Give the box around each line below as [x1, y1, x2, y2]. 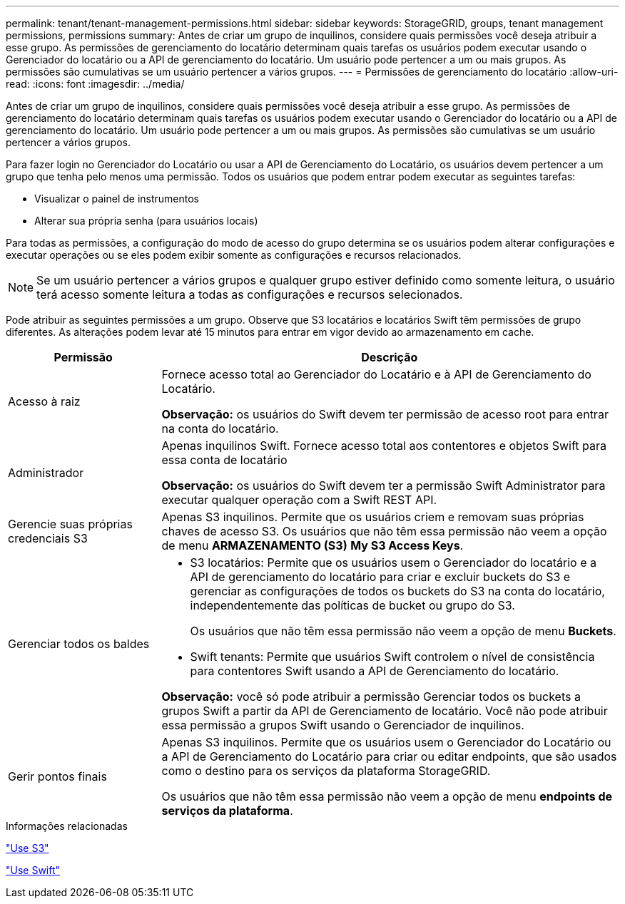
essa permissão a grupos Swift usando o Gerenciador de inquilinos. [161, 718, 524, 732]
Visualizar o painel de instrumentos [34, 192, 199, 205]
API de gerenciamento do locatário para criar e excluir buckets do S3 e [190, 570, 571, 584]
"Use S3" [6, 842, 49, 854]
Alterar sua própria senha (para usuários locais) [34, 215, 258, 227]
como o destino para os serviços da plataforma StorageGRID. [161, 764, 491, 778]
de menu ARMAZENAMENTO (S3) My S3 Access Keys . [161, 538, 464, 553]
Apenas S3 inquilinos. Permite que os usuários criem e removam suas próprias [161, 510, 584, 524]
